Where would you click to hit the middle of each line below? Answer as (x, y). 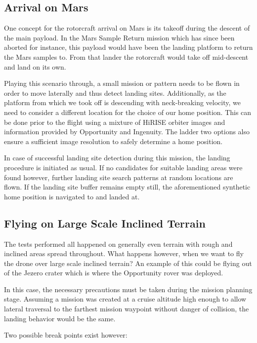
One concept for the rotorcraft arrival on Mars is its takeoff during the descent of (127, 28)
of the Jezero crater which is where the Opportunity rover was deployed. (114, 273)
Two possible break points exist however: (66, 335)
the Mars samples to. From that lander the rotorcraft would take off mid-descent (126, 57)
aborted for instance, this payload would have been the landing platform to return (128, 47)
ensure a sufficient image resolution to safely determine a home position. (113, 141)
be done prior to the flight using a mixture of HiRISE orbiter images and (115, 122)
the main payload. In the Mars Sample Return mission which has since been (119, 37)
